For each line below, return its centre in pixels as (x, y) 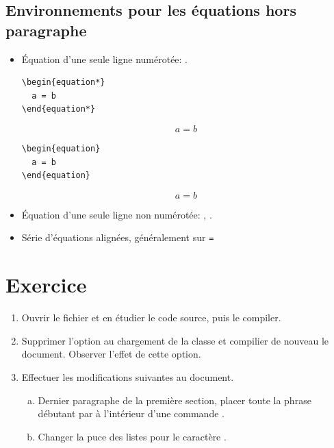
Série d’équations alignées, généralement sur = (118, 237)
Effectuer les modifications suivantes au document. (128, 376)
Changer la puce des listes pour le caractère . (132, 436)
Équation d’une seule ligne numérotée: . (105, 59)
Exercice (46, 285)
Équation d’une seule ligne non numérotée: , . (117, 214)
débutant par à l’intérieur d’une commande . (131, 413)
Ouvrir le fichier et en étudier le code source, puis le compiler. (151, 318)
